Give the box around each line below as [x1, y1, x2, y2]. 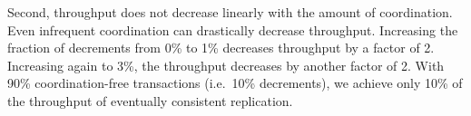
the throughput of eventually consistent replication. [7, 91, 293, 110]
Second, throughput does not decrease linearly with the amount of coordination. [7, 3, 453, 21]
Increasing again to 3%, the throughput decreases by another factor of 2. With [7, 55, 445, 74]
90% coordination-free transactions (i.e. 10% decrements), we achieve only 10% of [7, 73, 463, 92]
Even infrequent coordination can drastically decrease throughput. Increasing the [7, 20, 458, 39]
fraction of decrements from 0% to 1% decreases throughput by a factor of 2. [7, 38, 435, 57]
